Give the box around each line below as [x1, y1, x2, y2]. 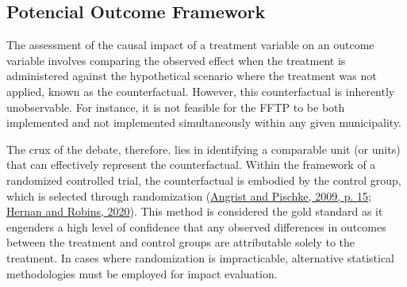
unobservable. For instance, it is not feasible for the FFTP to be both [6, 98, 345, 115]
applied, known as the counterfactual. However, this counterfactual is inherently [6, 82, 395, 99]
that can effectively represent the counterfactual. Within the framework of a [6, 156, 376, 173]
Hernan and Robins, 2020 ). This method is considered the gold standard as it [6, 203, 383, 220]
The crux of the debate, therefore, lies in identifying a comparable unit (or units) [6, 140, 401, 157]
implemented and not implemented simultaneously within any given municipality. [6, 114, 401, 131]
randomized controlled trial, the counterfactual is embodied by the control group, [6, 171, 401, 188]
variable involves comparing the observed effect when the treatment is [6, 52, 346, 68]
